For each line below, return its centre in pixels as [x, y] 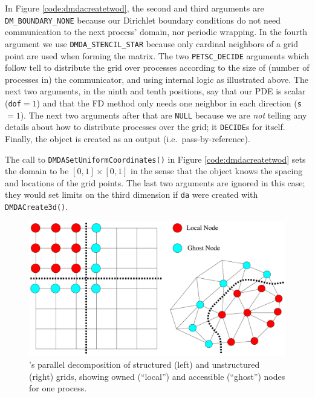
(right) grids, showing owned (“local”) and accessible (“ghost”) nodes [157, 376]
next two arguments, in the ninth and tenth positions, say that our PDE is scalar [155, 91]
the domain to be [37, 171]
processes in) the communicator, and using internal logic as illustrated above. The [157, 79]
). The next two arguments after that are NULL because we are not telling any [164, 115]
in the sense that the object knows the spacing [217, 171]
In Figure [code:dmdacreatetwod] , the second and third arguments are [135, 8]
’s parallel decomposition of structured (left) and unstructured [145, 364]
